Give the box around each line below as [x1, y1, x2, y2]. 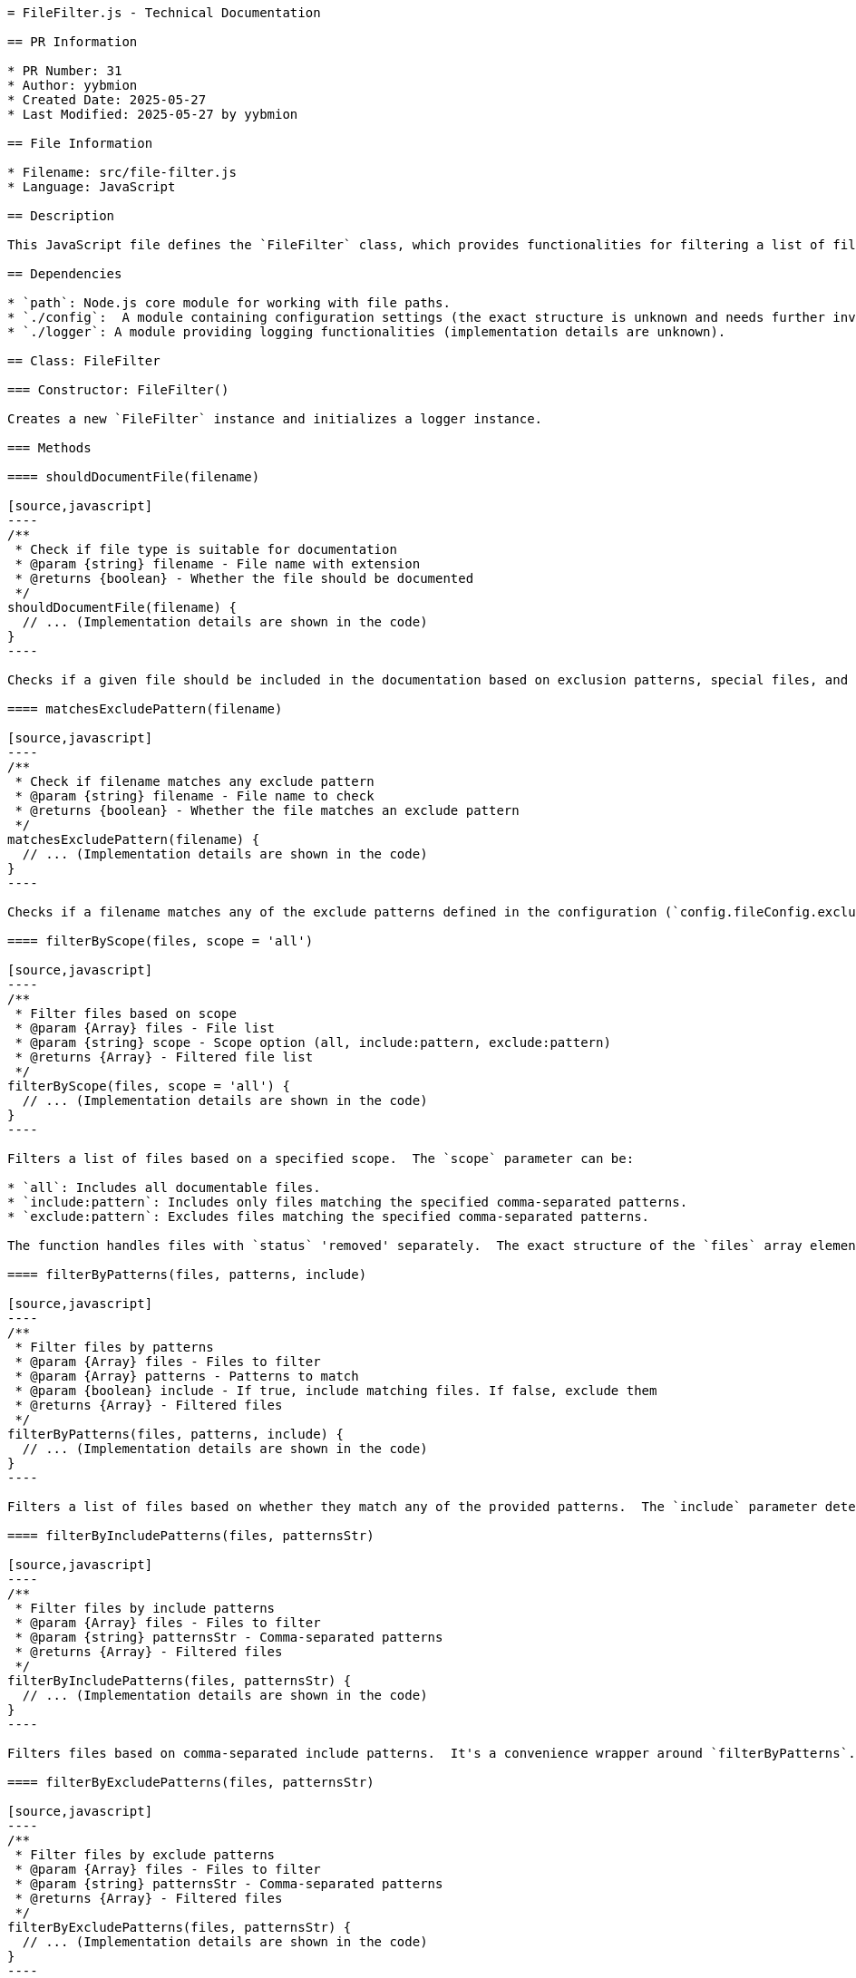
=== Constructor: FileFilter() [7, 383, 229, 397]
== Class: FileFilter [7, 354, 160, 368]
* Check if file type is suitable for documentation [15, 542, 397, 557]
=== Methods [7, 441, 92, 455]
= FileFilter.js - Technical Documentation [7, 5, 321, 20]
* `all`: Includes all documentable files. [7, 1180, 321, 1195]
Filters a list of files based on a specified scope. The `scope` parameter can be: [7, 1151, 635, 1166]
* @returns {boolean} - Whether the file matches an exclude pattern [15, 803, 520, 818]
